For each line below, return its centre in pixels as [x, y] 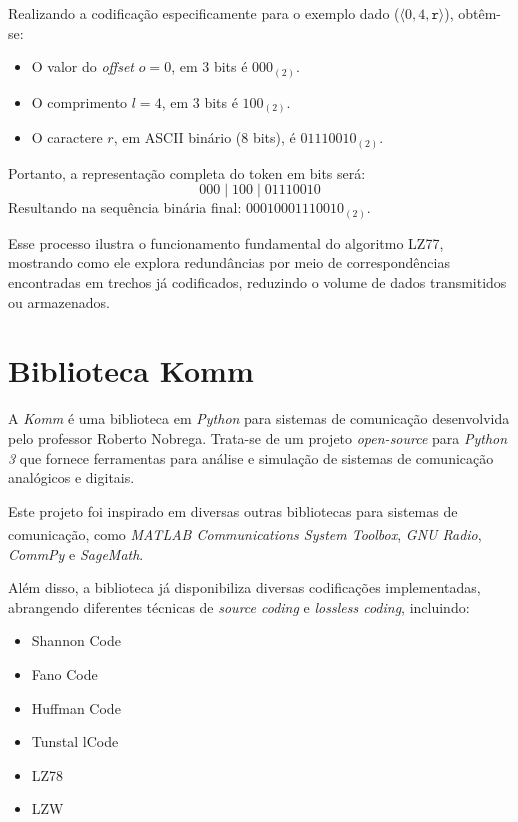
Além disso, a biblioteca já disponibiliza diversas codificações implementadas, [244, 587]
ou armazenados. [59, 301]
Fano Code [64, 673]
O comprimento [79, 101]
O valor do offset [83, 66]
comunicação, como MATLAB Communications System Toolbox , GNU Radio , [245, 533]
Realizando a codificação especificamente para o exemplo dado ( [204, 13]
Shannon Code [76, 640]
